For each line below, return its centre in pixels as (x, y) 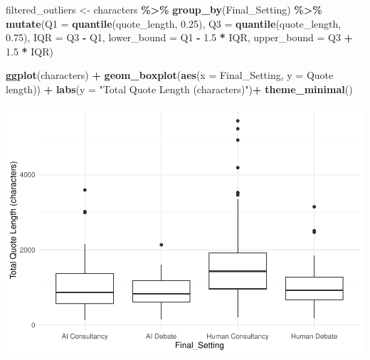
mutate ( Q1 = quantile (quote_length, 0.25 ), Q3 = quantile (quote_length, (174, 23)
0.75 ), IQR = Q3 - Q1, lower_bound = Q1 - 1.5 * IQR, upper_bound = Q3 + (180, 37)
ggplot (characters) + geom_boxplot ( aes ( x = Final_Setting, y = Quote (170, 75)
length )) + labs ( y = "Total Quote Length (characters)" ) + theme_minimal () (179, 89)
